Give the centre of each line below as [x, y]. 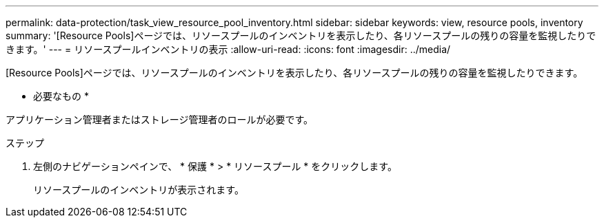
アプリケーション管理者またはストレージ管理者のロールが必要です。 [160, 119]
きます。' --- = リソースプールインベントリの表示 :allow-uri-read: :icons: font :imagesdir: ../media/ [228, 49]
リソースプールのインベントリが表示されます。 [139, 190]
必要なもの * [61, 96]
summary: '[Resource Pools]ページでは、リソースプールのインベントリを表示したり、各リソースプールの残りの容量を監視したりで [301, 35]
